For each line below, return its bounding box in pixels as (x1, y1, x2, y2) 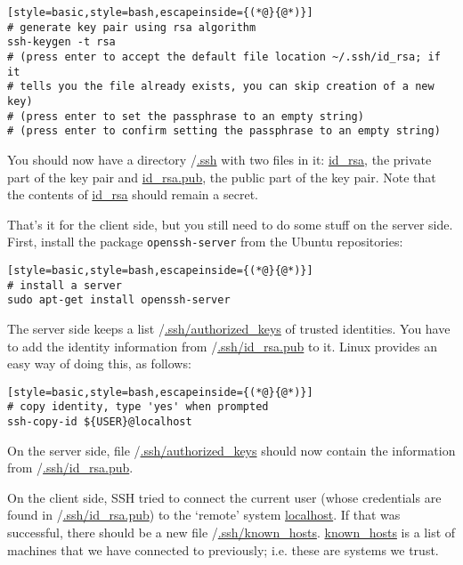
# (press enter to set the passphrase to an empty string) (7, 109, 364, 123)
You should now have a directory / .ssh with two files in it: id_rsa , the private (7, 149, 432, 168)
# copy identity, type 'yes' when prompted (7, 400, 269, 414)
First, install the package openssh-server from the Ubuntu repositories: (7, 232, 403, 251)
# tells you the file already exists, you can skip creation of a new (7, 80, 435, 93)
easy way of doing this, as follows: (7, 354, 191, 373)
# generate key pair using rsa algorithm (7, 20, 256, 34)
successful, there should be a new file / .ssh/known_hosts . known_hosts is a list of (7, 523, 456, 542)
